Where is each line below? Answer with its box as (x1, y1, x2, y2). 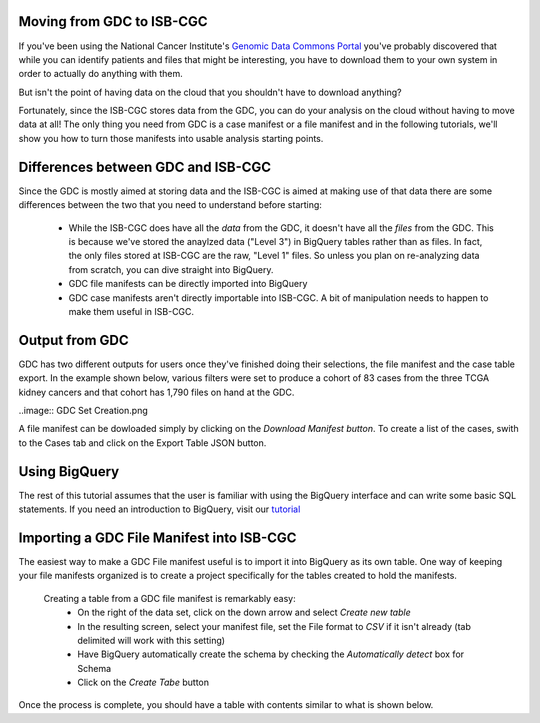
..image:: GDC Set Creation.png (18, 404, 149, 416)
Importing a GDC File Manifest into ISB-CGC (18, 529, 297, 546)
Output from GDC (18, 331, 129, 349)
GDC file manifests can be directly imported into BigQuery (68, 278, 308, 290)
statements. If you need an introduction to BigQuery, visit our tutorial (18, 503, 301, 515)
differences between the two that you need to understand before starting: (18, 199, 322, 211)
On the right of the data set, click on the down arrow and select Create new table (77, 606, 411, 619)
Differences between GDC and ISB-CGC (18, 158, 272, 175)
